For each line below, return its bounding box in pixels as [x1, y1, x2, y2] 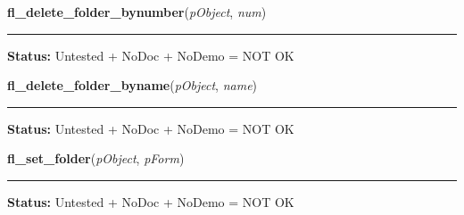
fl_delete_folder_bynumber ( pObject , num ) [7, 3, 267, 21]
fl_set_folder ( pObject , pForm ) [7, 149, 185, 168]
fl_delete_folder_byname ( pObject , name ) [7, 76, 258, 95]
